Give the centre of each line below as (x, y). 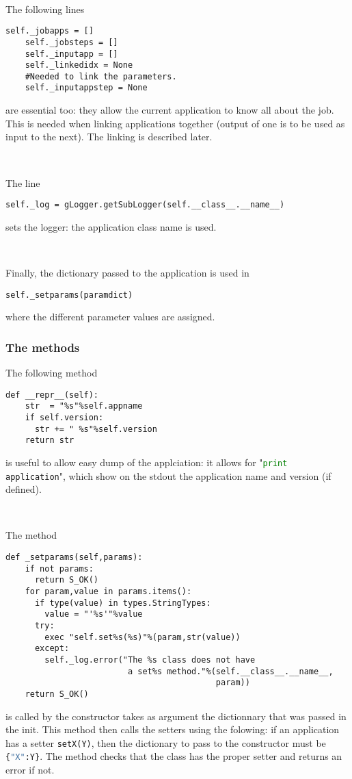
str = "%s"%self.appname (84, 406)
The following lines (45, 9)
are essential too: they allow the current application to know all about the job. (170, 110)
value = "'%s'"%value (94, 614)
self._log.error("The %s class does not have (150, 660)
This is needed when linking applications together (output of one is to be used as (175, 123)
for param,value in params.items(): (108, 591)
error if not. (30, 769)
